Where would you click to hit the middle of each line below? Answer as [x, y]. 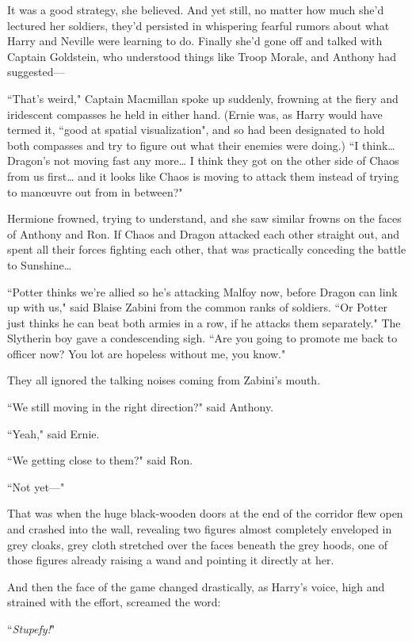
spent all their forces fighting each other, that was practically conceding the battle [207, 249]
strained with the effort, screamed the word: [114, 602]
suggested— [36, 72]
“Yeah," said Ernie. [53, 433]
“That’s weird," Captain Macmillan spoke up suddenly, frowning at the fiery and [203, 98]
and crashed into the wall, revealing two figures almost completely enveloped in [200, 529]
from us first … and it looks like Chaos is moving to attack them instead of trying [203, 176]
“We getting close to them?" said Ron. [100, 460]
